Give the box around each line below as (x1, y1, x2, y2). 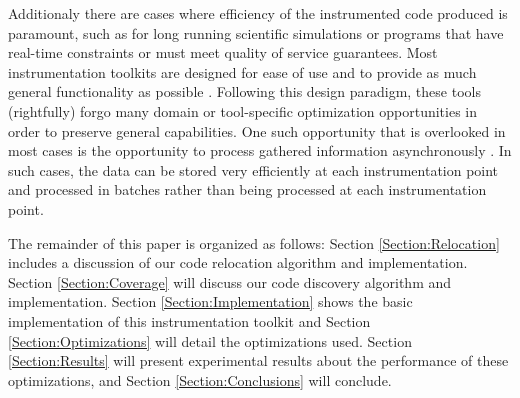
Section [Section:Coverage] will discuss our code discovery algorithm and (8, 271, 452, 292)
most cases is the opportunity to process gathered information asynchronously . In (8, 140, 512, 161)
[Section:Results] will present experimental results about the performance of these (8, 350, 509, 371)
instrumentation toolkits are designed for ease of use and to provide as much (8, 61, 477, 82)
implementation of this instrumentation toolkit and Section (8, 310, 371, 331)
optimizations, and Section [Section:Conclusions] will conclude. (8, 369, 392, 390)
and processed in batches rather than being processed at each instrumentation (8, 179, 487, 200)
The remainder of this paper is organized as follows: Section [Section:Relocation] (8, 232, 500, 253)
